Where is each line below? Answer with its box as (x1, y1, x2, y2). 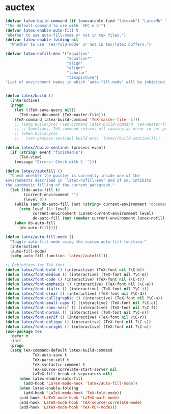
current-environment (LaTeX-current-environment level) (32, 211, 154, 216)
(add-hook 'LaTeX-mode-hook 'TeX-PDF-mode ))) (18, 404, 117, 410)
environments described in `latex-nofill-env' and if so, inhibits (5, 178, 152, 183)
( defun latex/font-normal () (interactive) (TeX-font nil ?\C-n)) (5, 310, 149, 315)
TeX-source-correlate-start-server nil (32, 367, 117, 372)
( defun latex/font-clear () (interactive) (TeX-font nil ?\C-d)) (5, 291, 147, 296)
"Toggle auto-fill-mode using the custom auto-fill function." (10, 239, 147, 244)
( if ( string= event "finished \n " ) (10, 150, 83, 155)
